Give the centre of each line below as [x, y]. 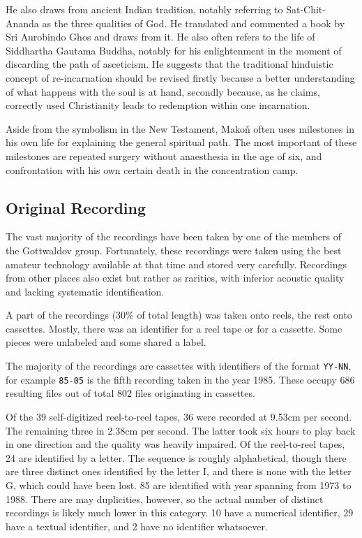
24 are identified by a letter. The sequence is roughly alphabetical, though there [176, 457]
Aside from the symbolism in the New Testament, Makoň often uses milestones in [180, 128]
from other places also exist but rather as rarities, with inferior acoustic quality [175, 278]
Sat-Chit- [306, 9]
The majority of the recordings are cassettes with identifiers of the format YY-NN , [179, 366]
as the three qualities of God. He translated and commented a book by [194, 23]
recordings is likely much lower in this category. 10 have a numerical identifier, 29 [180, 512]
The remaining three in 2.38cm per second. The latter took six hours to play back [181, 430]
